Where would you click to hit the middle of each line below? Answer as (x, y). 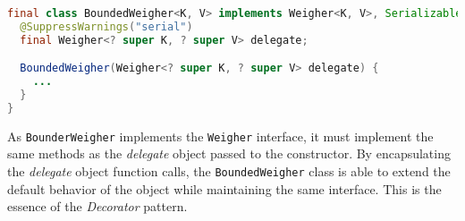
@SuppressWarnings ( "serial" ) (106, 26)
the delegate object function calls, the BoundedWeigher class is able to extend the (229, 171)
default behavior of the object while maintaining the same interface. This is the (224, 188)
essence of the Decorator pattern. (97, 206)
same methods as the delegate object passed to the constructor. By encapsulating (229, 153)
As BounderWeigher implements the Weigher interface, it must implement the (220, 136)
